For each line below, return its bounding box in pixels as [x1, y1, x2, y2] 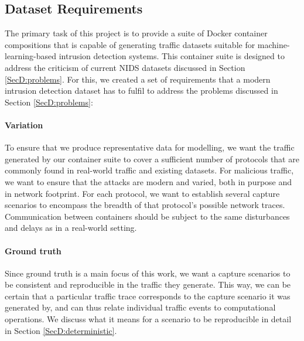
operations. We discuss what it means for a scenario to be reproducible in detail [5, 313, 292, 325]
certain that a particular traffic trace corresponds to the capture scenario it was [5, 289, 291, 302]
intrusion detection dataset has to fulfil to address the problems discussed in [5, 84, 278, 97]
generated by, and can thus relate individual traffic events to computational [5, 301, 276, 313]
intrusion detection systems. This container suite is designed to [59, 50, 285, 62]
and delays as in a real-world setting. [5, 221, 137, 234]
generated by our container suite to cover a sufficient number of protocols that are [5, 152, 299, 165]
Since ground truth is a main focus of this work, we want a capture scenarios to [5, 267, 291, 279]
